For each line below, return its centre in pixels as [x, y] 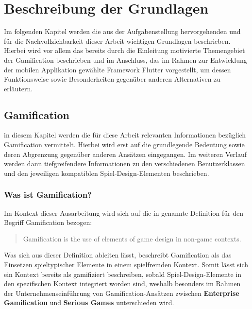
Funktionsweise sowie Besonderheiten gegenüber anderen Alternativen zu [112, 79]
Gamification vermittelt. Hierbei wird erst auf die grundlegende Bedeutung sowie [124, 145]
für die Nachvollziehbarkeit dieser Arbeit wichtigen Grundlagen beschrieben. [117, 41]
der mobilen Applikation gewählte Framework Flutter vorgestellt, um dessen [118, 69]
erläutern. [18, 88]
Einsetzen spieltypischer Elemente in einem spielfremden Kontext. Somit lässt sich [126, 265]
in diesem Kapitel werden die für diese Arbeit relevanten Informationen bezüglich [125, 135]
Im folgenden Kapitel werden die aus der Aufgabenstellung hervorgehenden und [122, 31]
